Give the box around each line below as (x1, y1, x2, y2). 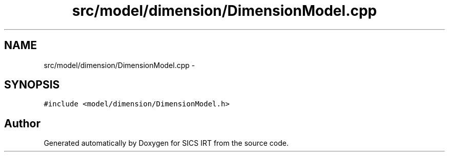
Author (4, 117, 40, 130)
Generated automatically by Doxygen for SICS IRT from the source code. (44, 139, 289, 148)
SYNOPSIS (4, 78, 60, 92)
